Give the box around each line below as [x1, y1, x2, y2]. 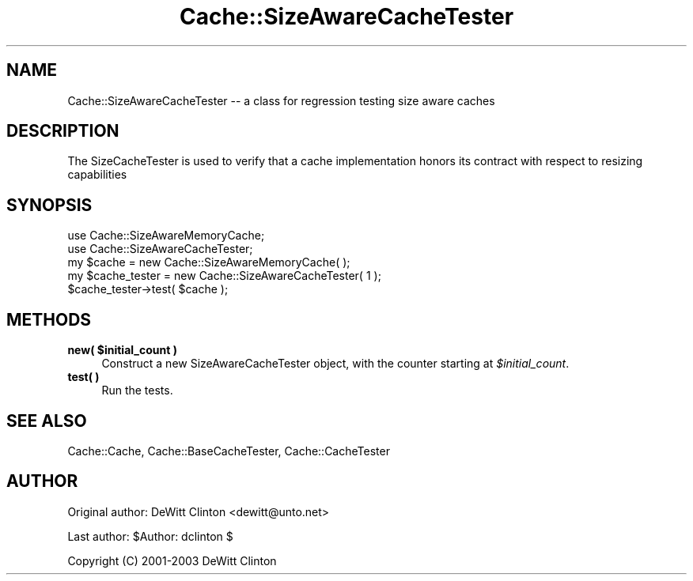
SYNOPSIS [6, 194, 93, 215]
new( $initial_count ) [67, 343, 177, 357]
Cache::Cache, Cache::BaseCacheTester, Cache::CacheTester [67, 443, 390, 458]
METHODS [6, 309, 92, 330]
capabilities [67, 168, 127, 182]
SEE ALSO [6, 410, 87, 431]
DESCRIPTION [6, 121, 119, 141]
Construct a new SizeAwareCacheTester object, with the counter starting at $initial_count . [101, 357, 570, 371]
